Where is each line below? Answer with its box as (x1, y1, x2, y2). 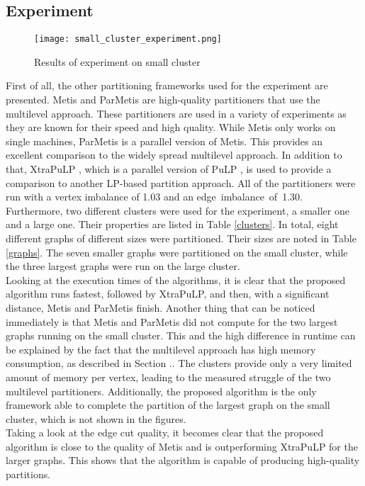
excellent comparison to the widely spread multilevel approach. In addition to (6, 147, 342, 162)
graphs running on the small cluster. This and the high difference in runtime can (6, 328, 356, 343)
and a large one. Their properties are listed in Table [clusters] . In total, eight (6, 217, 339, 232)
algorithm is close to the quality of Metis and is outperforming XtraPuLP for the (6, 439, 358, 453)
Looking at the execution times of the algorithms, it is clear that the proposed (6, 272, 346, 287)
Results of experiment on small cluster (34, 54, 201, 69)
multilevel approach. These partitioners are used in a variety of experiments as (6, 106, 347, 120)
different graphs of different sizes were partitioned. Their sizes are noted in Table (6, 230, 356, 245)
